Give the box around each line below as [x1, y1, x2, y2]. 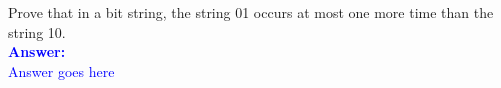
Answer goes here [8, 60, 115, 81]
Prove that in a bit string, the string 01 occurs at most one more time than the [8, 2, 494, 22]
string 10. [8, 21, 66, 42]
